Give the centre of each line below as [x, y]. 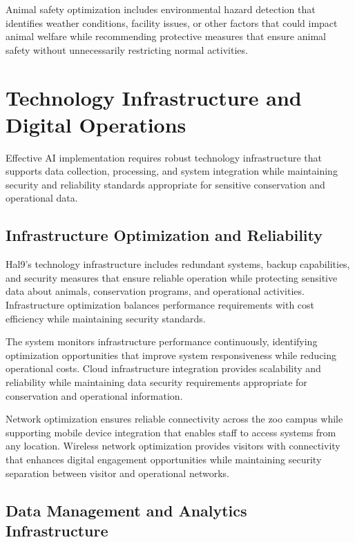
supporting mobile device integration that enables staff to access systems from [171, 432]
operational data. [42, 198]
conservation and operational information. [94, 395]
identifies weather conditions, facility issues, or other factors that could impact [172, 22]
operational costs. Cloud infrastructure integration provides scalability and [163, 368]
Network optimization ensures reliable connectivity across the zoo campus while [174, 419]
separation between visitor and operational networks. [117, 473]
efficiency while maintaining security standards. [106, 318]
